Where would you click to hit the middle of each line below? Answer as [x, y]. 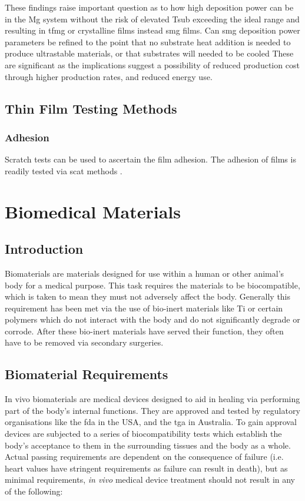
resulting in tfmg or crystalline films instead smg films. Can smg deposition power [152, 30]
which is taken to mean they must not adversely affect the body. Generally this [148, 296]
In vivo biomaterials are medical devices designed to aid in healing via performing [152, 399]
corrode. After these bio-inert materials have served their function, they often [144, 331]
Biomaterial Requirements [87, 374]
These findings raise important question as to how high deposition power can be [149, 7]
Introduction [44, 249]
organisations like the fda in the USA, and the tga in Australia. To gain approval [151, 422]
